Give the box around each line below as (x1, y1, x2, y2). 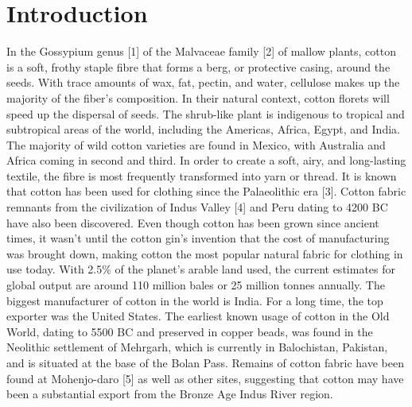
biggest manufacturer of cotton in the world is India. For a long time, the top (6, 292, 383, 308)
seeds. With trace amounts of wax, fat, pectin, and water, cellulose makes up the (6, 74, 400, 91)
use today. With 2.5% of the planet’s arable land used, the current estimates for (6, 261, 395, 277)
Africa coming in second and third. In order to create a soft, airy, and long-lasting (6, 152, 406, 169)
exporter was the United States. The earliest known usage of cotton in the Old (6, 308, 390, 324)
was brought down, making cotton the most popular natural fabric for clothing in (6, 245, 403, 262)
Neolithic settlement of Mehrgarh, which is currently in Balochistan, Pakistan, (6, 339, 388, 355)
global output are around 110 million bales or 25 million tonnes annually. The (6, 277, 385, 293)
